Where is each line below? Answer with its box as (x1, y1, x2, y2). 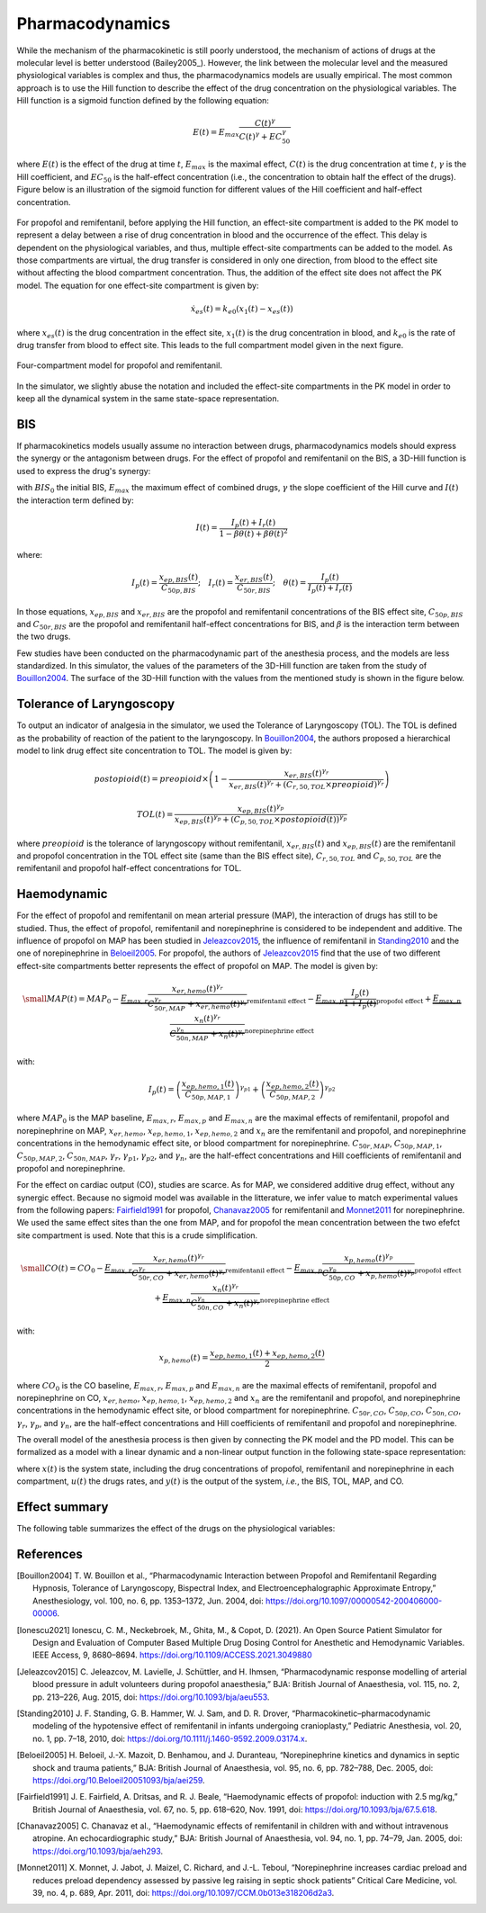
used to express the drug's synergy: (16, 465, 151, 476)
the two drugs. (16, 631, 71, 642)
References (16, 1546, 83, 1561)
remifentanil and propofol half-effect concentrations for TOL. (16, 863, 242, 874)
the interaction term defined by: (16, 495, 134, 506)
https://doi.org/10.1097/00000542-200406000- (265, 1595, 443, 1606)
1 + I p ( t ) (343, 998, 377, 1010)
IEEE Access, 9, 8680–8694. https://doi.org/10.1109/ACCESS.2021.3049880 (32, 1649, 312, 1660)
